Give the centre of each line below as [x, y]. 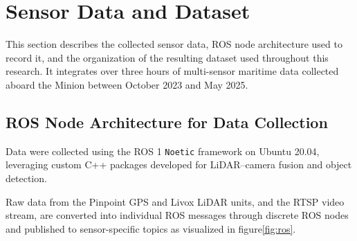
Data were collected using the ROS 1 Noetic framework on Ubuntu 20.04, [163, 151]
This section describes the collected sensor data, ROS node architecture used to [174, 44]
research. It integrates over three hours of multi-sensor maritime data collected [172, 71]
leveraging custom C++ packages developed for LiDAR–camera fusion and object [179, 164]
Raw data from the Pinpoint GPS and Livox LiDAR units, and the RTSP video [175, 201]
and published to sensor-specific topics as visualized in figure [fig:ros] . [151, 228]
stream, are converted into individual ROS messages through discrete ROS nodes [177, 215]
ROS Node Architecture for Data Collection [167, 122]
